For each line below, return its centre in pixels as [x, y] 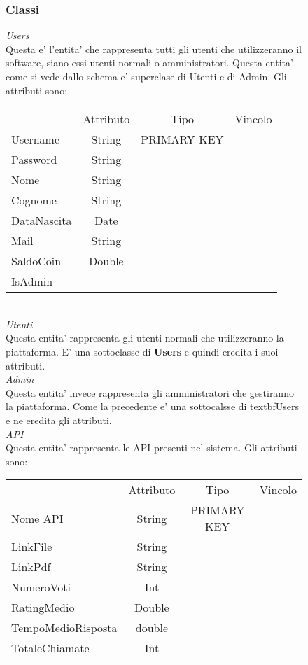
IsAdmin [32, 281]
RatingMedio [43, 608]
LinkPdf [31, 567]
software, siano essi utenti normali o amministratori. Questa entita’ [149, 63]
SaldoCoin [36, 261]
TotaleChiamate [50, 648]
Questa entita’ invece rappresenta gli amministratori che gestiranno [150, 392]
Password [34, 160]
